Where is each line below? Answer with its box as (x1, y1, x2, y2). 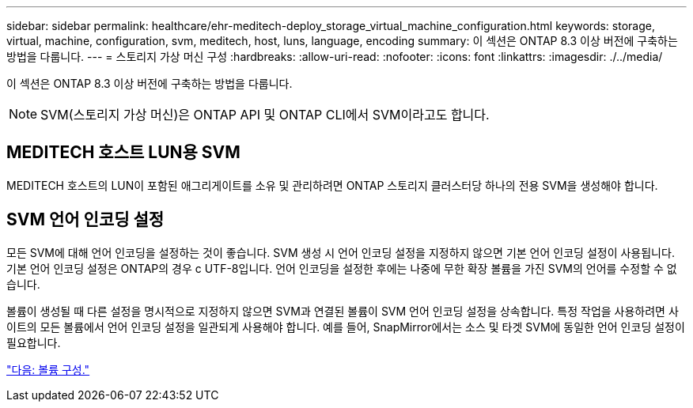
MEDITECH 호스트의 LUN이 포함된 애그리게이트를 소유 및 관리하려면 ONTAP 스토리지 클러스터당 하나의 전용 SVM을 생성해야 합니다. (6, 178, 658, 192)
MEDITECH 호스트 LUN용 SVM (6, 142, 240, 163)
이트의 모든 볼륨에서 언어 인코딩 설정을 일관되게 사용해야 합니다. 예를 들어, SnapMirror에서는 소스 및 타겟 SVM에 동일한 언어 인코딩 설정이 (6, 319, 685, 334)
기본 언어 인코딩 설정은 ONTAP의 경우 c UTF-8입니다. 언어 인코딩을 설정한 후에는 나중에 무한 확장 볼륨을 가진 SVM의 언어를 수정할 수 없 (6, 261, 677, 275)
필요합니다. (6, 335, 61, 349)
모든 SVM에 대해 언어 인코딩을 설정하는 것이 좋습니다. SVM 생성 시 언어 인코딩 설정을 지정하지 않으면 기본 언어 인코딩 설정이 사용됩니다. (6, 245, 675, 259)
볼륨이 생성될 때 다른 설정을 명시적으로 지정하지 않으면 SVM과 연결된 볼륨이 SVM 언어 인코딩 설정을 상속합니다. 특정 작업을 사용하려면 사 (6, 304, 679, 318)
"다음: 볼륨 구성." (6, 362, 90, 376)
